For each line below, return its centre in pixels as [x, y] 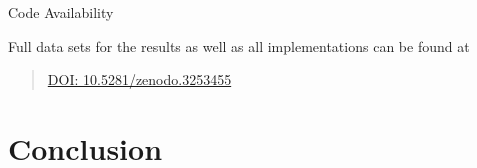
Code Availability [61, 12]
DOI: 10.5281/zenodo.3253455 [139, 79]
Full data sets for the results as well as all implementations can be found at [239, 45]
